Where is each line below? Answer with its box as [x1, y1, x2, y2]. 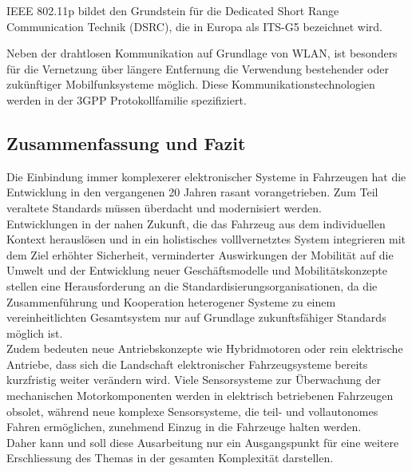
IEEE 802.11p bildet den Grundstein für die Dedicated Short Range [6, 2, 339, 18]
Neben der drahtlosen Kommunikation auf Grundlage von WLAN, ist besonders [6, 45, 398, 61]
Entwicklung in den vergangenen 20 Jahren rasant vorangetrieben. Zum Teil [6, 184, 378, 200]
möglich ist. [6, 324, 63, 341]
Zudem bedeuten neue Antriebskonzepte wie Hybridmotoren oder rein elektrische [6, 340, 403, 357]
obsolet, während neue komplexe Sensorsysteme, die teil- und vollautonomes [6, 402, 378, 419]
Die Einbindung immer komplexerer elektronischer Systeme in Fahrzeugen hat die [6, 168, 406, 184]
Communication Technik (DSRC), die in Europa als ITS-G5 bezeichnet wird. [6, 18, 383, 34]
